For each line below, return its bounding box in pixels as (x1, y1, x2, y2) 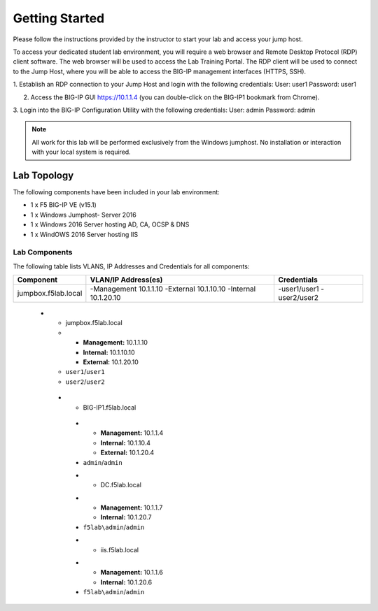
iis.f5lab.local (100, 545, 139, 554)
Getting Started (13, 10, 105, 26)
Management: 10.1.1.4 (100, 429, 164, 437)
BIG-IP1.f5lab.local (83, 403, 136, 412)
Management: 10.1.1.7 (100, 503, 163, 512)
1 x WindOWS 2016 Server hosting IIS (30, 230, 139, 238)
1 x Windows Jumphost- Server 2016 (30, 210, 136, 219)
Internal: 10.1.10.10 (83, 348, 136, 357)
